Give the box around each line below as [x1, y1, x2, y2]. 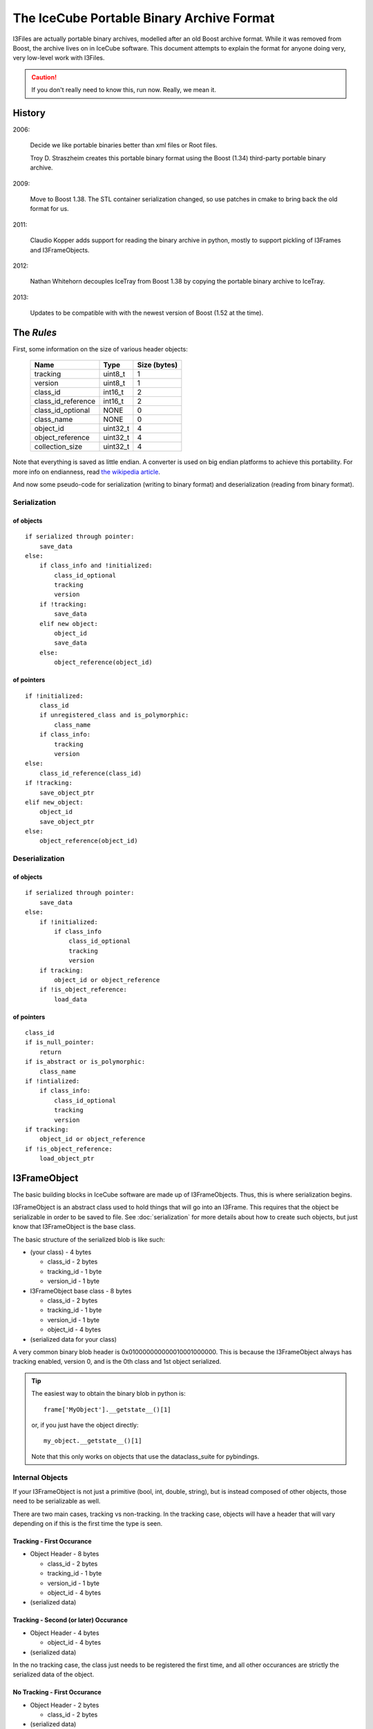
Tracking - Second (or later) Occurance [12, 1616, 128, 1625]
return [39, 1048, 62, 1056]
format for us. [30, 205, 69, 213]
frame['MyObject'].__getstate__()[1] [44, 1405, 172, 1414]
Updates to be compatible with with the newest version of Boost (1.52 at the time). [30, 308, 264, 317]
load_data [54, 995, 88, 1003]
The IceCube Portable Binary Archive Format [12, 10, 276, 26]
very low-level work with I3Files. [12, 54, 105, 62]
